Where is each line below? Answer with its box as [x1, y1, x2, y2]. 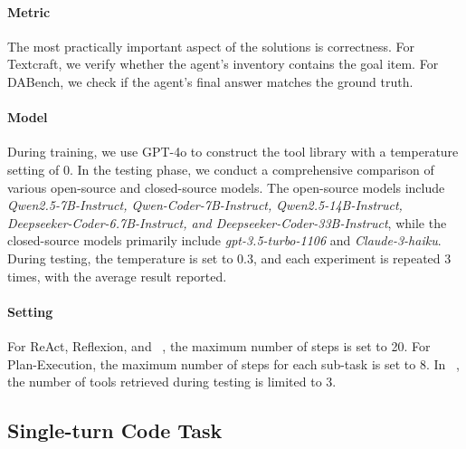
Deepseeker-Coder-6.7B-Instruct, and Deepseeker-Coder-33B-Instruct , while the [7, 213, 447, 232]
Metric [7, 2, 51, 21]
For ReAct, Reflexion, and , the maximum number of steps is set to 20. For [7, 336, 431, 355]
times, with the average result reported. [7, 266, 227, 285]
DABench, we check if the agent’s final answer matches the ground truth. [7, 72, 414, 91]
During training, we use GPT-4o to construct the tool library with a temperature [7, 142, 459, 161]
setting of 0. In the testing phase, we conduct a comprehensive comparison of [7, 159, 434, 178]
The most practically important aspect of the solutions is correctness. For [7, 36, 415, 55]
